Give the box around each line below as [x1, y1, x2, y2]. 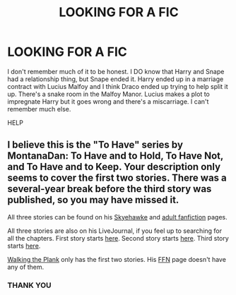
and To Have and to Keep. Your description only [7, 161, 221, 173]
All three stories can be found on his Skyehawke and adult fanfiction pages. [7, 212, 228, 221]
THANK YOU [7, 280, 52, 290]
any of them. [7, 263, 45, 271]
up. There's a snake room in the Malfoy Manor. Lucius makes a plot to [7, 90, 211, 98]
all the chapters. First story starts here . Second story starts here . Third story [7, 234, 230, 242]
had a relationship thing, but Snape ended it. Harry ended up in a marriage [7, 75, 224, 83]
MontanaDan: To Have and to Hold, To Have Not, [7, 150, 224, 162]
